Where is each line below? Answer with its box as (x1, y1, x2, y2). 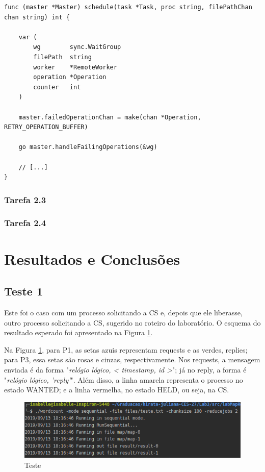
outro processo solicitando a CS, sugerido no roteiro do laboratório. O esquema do (4, 317, 261, 328)
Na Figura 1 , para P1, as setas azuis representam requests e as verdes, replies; (4, 344, 248, 355)
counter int (33, 83, 81, 91)
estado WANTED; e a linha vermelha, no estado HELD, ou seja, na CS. (4, 384, 229, 395)
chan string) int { (4, 13, 70, 21)
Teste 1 (4, 283, 43, 299)
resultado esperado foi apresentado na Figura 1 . (4, 327, 153, 338)
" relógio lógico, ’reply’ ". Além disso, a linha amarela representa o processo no (4, 374, 243, 385)
